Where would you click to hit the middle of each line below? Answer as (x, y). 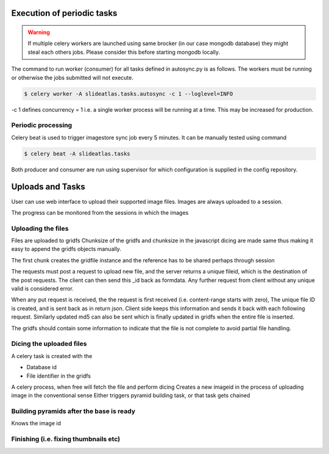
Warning (39, 32)
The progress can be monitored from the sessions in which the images (100, 212)
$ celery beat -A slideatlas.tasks (77, 153)
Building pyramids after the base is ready (73, 411)
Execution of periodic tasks (64, 13)
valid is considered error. (43, 289)
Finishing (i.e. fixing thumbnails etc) (66, 439)
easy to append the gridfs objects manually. (66, 249)
